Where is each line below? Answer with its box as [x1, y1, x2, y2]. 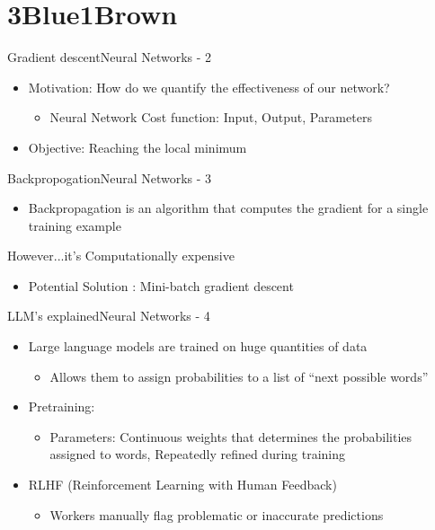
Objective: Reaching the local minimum [28, 137, 247, 156]
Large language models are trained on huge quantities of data [28, 337, 368, 356]
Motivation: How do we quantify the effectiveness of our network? [28, 77, 390, 96]
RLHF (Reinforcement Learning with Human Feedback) [28, 475, 337, 494]
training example [28, 216, 121, 234]
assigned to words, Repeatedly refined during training [49, 445, 346, 464]
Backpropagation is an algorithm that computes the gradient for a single [28, 199, 429, 217]
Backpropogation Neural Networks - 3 [7, 168, 212, 187]
